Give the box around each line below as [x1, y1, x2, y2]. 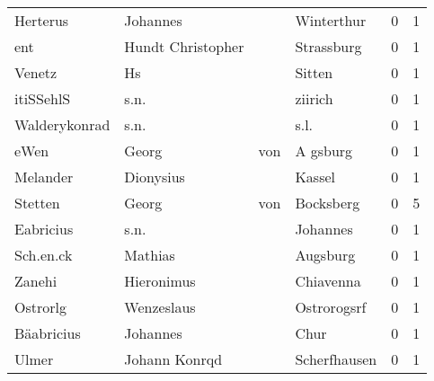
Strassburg [295, 36, 362, 57]
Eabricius [14, 218, 74, 239]
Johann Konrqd [124, 349, 223, 369]
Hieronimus [124, 270, 196, 291]
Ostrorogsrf [295, 297, 367, 317]
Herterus [14, 10, 69, 31]
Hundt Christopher [124, 36, 244, 57]
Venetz [14, 62, 58, 83]
